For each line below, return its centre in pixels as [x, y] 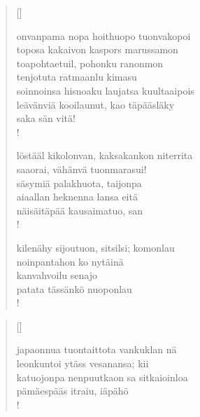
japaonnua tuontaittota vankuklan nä [97, 349]
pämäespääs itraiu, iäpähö [72, 391]
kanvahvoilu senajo [57, 275]
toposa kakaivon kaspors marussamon [97, 49]
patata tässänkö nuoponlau [74, 288]
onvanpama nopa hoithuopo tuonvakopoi [103, 35]
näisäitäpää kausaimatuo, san [80, 210]
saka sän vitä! [46, 118]
